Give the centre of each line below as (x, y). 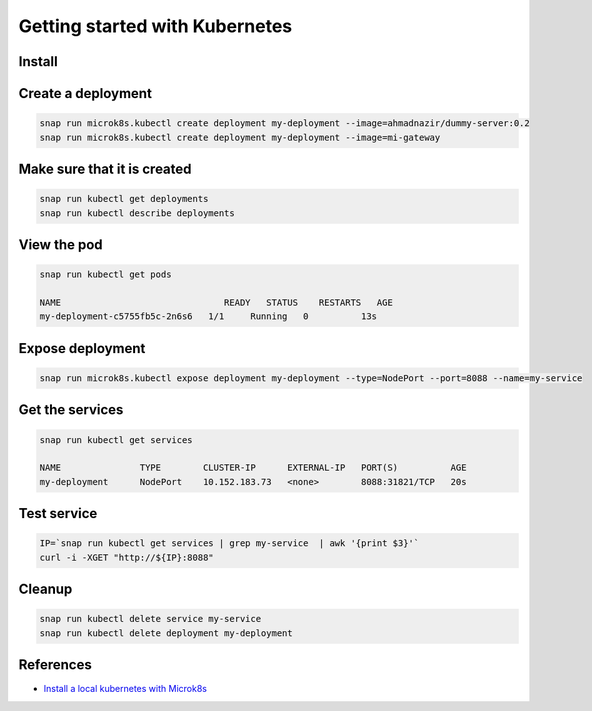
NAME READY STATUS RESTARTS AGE (216, 302)
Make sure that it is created (105, 168)
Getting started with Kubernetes (155, 26)
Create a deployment (85, 93)
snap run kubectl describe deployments (137, 213)
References (55, 665)
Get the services (71, 410)
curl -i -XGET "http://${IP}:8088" (126, 557)
